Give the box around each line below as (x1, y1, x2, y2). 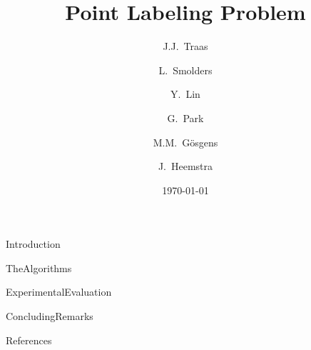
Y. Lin (170, 86, 200, 101)
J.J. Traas (163, 39, 208, 54)
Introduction (6, 236, 61, 251)
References (6, 332, 52, 347)
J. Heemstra (158, 159, 213, 174)
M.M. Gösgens (153, 134, 218, 149)
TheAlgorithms (6, 260, 72, 275)
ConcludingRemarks (6, 309, 93, 324)
